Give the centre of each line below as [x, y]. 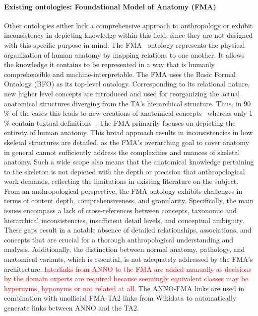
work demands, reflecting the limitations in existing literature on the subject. [121, 181]
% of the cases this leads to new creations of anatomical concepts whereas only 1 [129, 113]
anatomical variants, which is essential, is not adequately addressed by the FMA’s [129, 259]
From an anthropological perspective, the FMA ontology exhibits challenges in [123, 191]
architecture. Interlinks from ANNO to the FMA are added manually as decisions [128, 269]
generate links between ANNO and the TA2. [71, 308]
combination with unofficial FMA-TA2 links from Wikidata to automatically [120, 298]
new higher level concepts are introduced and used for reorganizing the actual [122, 93]
